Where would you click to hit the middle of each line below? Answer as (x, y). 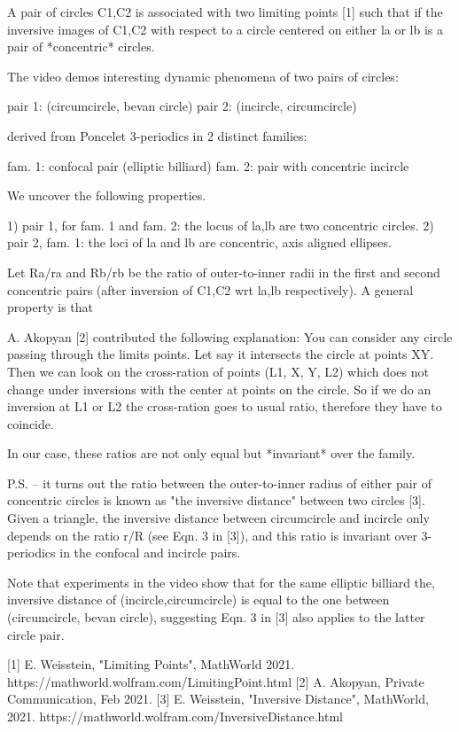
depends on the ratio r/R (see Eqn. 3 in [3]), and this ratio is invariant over (212, 535)
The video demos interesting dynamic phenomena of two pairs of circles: (203, 76)
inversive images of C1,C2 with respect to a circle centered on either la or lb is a (226, 29)
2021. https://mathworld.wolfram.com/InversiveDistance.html (175, 716)
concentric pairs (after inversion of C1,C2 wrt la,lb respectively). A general (210, 289)
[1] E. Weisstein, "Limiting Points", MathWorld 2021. (151, 664)
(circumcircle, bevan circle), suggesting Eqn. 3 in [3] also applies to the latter (216, 617)
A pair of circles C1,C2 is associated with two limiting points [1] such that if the (225, 12)
